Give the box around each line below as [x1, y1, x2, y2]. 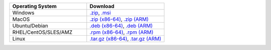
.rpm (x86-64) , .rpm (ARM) [89, 29, 154, 36]
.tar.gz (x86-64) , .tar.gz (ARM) [89, 35, 162, 42]
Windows [12, 9, 35, 16]
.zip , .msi [89, 9, 111, 16]
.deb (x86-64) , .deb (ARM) [89, 22, 153, 29]
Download [89, 3, 115, 9]
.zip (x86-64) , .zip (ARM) [89, 16, 149, 22]
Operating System [12, 3, 57, 9]
